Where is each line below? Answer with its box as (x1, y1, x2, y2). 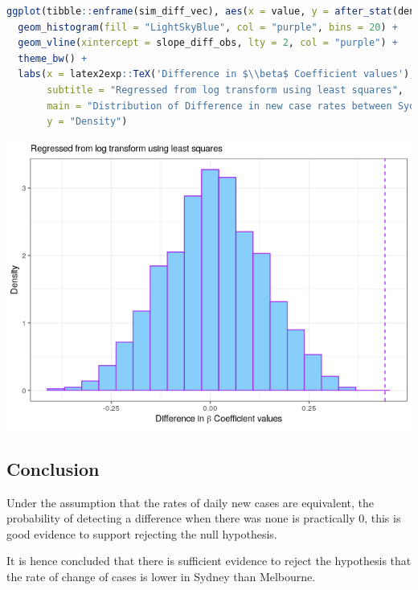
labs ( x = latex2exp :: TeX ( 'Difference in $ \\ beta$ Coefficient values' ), (18, 68, 416, 80)
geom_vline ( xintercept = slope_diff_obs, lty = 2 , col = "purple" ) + (18, 37, 398, 49)
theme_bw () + (18, 52, 88, 64)
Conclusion (6, 456, 100, 481)
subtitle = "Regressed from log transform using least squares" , (47, 84, 404, 96)
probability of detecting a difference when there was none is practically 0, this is (6, 510, 401, 526)
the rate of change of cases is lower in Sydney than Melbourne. (6, 567, 316, 584)
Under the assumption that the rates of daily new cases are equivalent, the (6, 494, 375, 510)
